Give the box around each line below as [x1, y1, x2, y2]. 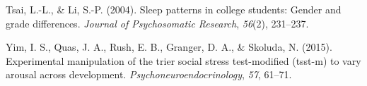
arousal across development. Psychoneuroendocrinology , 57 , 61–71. [6, 67, 292, 82]
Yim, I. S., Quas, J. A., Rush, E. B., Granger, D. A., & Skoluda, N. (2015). [6, 39, 332, 54]
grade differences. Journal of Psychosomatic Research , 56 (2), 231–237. [6, 16, 309, 30]
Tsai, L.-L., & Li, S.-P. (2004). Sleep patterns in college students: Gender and [6, 2, 342, 16]
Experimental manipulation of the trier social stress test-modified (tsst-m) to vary [6, 53, 361, 68]
